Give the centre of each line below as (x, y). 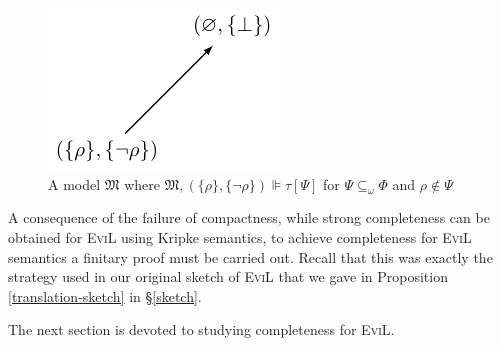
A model (74, 183)
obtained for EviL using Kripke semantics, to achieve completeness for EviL (240, 236)
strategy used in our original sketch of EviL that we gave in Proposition (228, 276)
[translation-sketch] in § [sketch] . (105, 295)
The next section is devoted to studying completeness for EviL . (201, 329)
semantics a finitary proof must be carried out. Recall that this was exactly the (250, 256)
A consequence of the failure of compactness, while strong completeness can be (249, 217)
